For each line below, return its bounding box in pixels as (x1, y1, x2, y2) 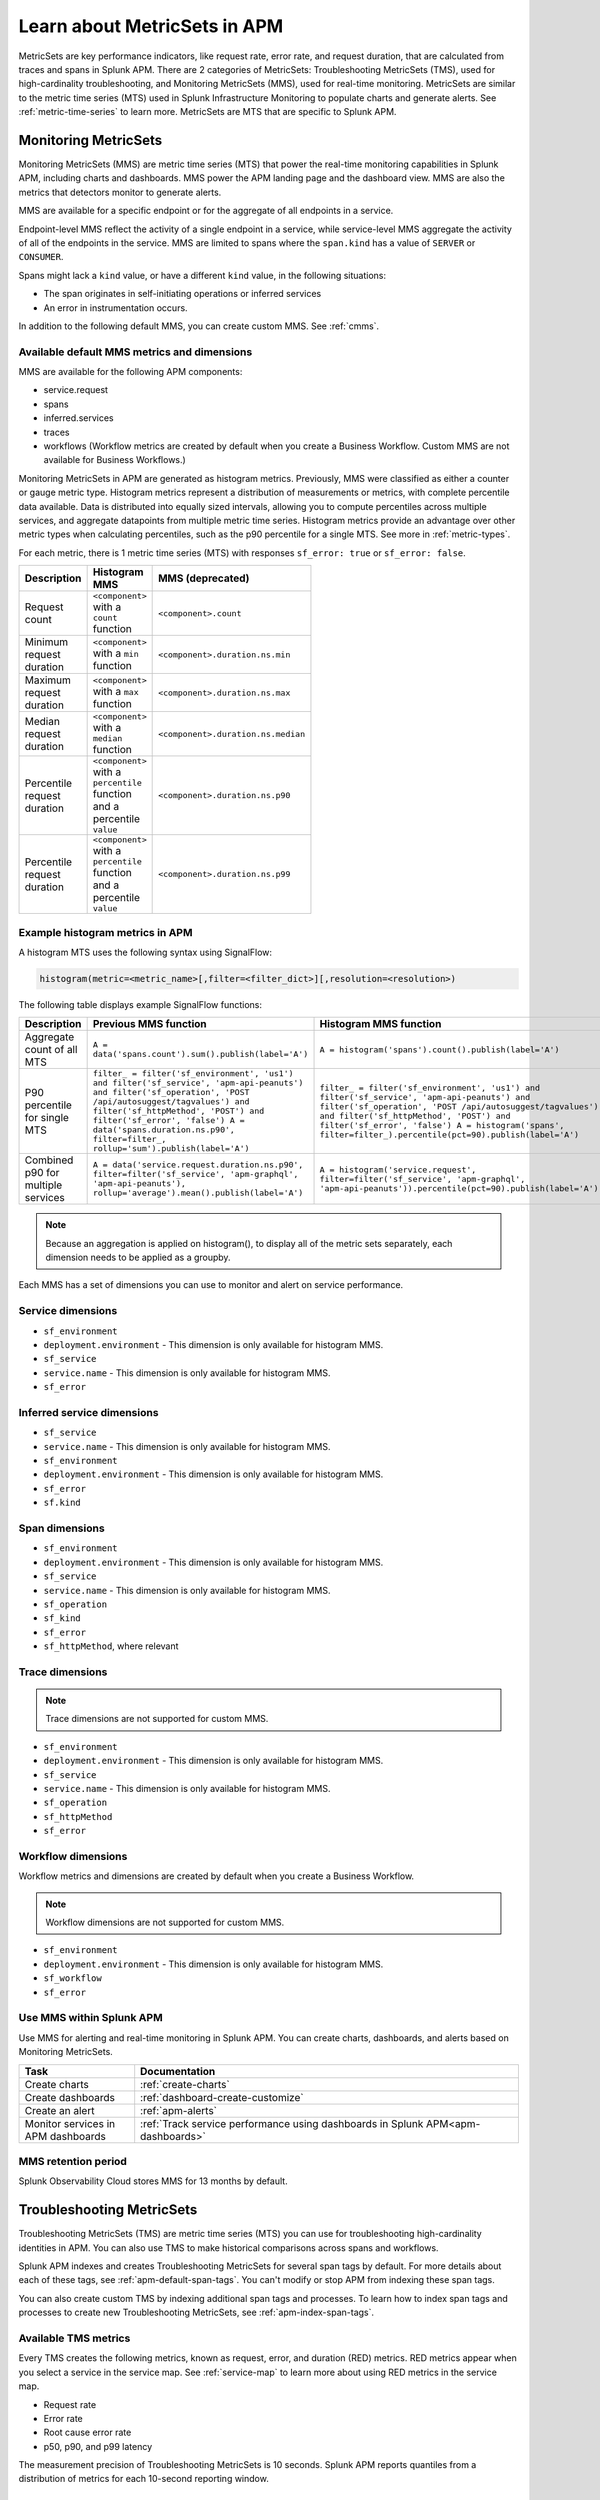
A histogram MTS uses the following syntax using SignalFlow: (18, 946, 273, 958)
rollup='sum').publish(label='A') (92, 1143, 250, 1154)
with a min (92, 646, 139, 660)
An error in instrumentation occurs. (43, 301, 189, 314)
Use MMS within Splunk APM (18, 2011, 164, 2025)
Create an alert (24, 2103, 95, 2117)
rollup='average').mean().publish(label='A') (92, 1188, 304, 1199)
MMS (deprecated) (158, 571, 250, 585)
